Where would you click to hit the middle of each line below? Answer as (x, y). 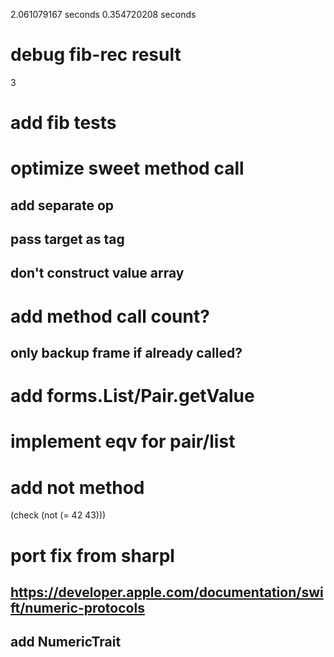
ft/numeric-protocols (77, 607)
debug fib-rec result (96, 55)
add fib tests (63, 123)
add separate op (62, 205)
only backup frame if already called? (126, 353)
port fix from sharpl (92, 555)
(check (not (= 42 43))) (58, 515)
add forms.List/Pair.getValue (132, 396)
